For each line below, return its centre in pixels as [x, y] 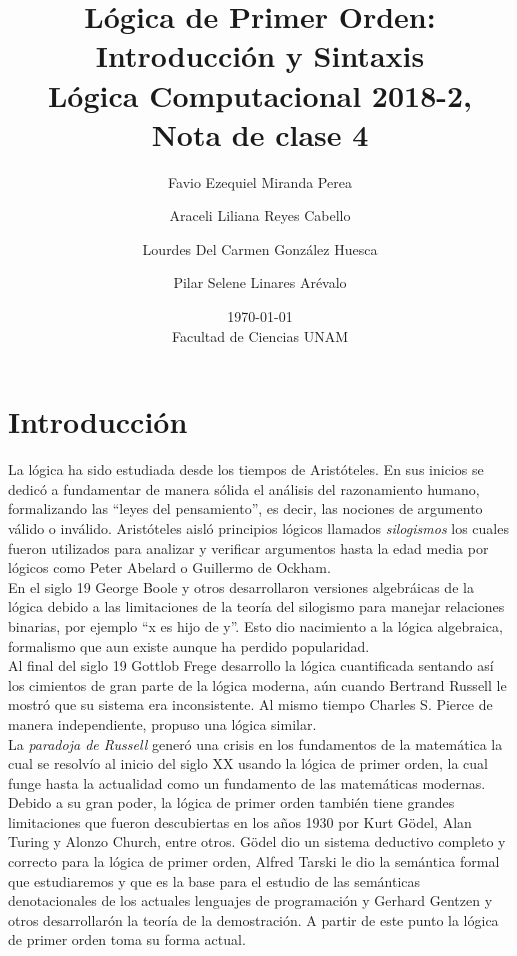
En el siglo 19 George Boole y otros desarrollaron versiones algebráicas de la [241, 586]
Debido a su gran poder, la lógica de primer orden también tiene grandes [231, 802]
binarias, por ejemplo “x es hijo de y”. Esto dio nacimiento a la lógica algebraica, [255, 625]
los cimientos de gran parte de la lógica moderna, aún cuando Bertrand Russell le [257, 684]
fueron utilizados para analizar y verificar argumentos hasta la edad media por [248, 547]
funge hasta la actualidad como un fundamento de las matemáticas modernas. [247, 782]
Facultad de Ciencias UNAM [260, 335]
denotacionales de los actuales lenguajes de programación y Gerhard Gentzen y [250, 900]
